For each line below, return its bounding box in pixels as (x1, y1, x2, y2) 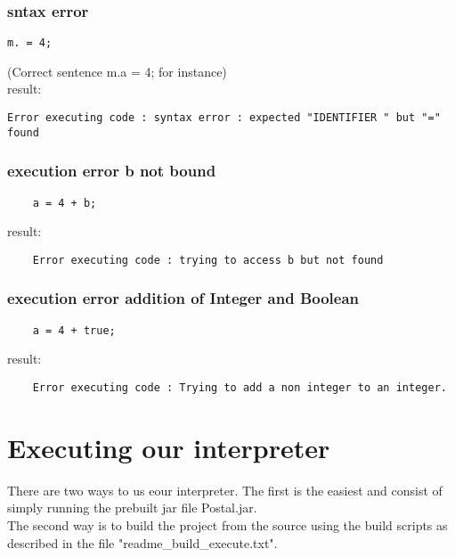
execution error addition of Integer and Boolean (7, 287, 360, 309)
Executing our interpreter (7, 429, 330, 465)
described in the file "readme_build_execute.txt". (7, 533, 278, 552)
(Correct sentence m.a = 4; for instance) (7, 61, 227, 80)
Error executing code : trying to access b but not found (32, 253, 384, 266)
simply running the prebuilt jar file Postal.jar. (7, 498, 257, 517)
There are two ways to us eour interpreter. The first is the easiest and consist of (7, 480, 443, 499)
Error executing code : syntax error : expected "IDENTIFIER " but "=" (7, 111, 441, 125)
